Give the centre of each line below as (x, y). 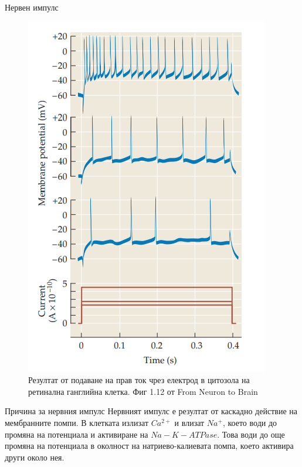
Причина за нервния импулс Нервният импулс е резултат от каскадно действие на (151, 411)
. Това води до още (251, 434)
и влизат (189, 422)
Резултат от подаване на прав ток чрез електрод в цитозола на (139, 380)
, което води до (250, 422)
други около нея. (35, 457)
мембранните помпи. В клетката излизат (77, 422)
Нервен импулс (32, 7)
